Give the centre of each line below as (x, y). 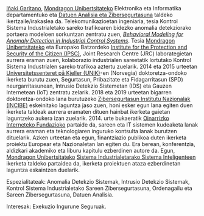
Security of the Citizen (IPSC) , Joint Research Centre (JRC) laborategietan (99, 54)
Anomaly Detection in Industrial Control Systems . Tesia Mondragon (91, 40)
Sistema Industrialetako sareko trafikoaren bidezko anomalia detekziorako (99, 28)
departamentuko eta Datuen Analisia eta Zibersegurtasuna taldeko (90, 15)
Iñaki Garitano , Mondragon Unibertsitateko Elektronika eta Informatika (94, 8)
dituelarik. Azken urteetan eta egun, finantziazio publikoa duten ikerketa (97, 138)
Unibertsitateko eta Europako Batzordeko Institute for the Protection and (97, 47)
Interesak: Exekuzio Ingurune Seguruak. (56, 206)
